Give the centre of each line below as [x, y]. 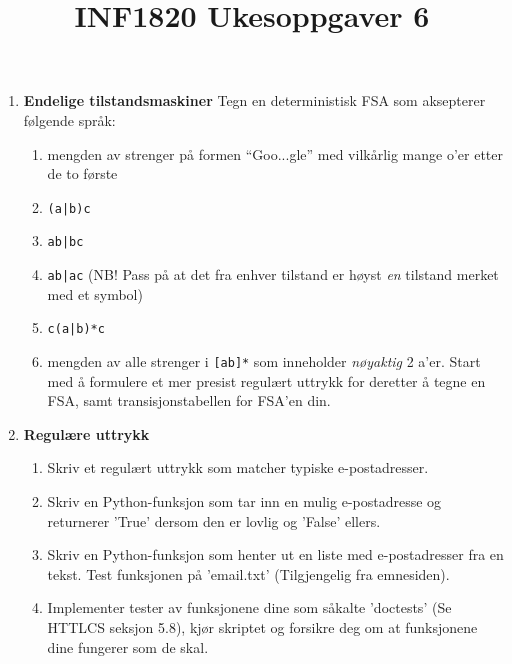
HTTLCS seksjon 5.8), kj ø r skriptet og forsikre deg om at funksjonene [262, 626]
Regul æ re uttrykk [86, 433]
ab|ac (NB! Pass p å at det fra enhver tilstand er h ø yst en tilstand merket [273, 274]
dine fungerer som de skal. [128, 646]
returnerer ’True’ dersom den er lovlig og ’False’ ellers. [214, 520]
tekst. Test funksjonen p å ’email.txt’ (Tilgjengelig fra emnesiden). [248, 573]
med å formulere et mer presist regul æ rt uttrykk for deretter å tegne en [266, 380]
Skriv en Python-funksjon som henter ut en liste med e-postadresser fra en [275, 554]
